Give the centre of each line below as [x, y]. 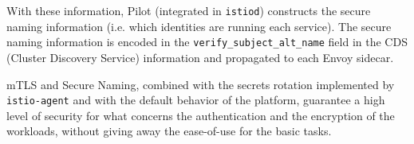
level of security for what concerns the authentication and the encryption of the [201, 115]
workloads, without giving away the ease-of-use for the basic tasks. [169, 131]
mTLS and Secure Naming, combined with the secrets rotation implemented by [201, 84]
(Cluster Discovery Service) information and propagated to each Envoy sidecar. [200, 57]
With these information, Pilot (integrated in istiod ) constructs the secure [189, 10]
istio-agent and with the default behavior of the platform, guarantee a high [196, 100]
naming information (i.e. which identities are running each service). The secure [199, 26]
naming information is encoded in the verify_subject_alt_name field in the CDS [207, 42]
